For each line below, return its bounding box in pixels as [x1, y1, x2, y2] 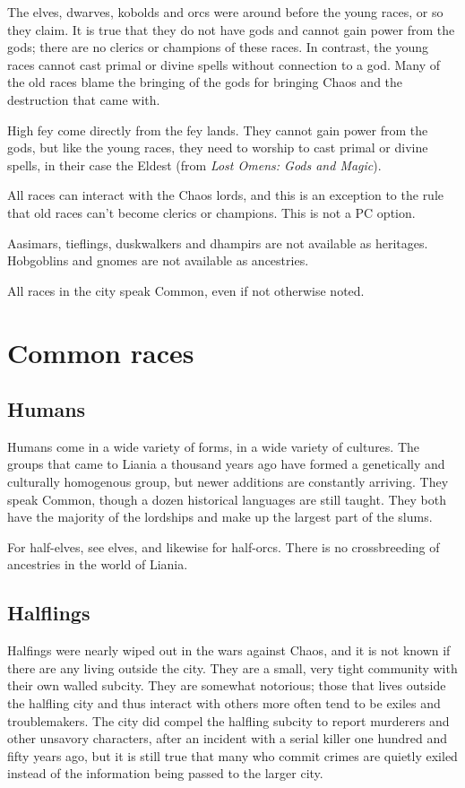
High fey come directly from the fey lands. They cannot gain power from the [7, 120, 428, 139]
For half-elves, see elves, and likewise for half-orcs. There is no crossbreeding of [7, 537, 440, 556]
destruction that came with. [7, 90, 160, 108]
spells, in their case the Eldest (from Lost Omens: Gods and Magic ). [7, 155, 382, 174]
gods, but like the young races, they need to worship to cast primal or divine [7, 138, 428, 157]
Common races [7, 333, 194, 370]
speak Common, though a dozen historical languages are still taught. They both [7, 489, 447, 508]
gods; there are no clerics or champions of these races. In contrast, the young [7, 38, 429, 56]
